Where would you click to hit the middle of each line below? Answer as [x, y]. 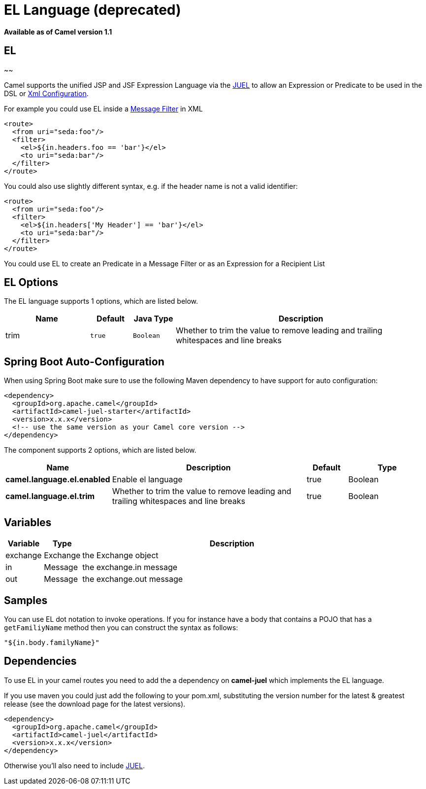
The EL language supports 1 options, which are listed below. [101, 301]
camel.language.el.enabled [58, 480]
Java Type [153, 319]
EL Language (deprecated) [93, 10]
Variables [28, 522]
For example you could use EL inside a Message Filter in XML [103, 108]
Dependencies [40, 661]
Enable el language [147, 480]
